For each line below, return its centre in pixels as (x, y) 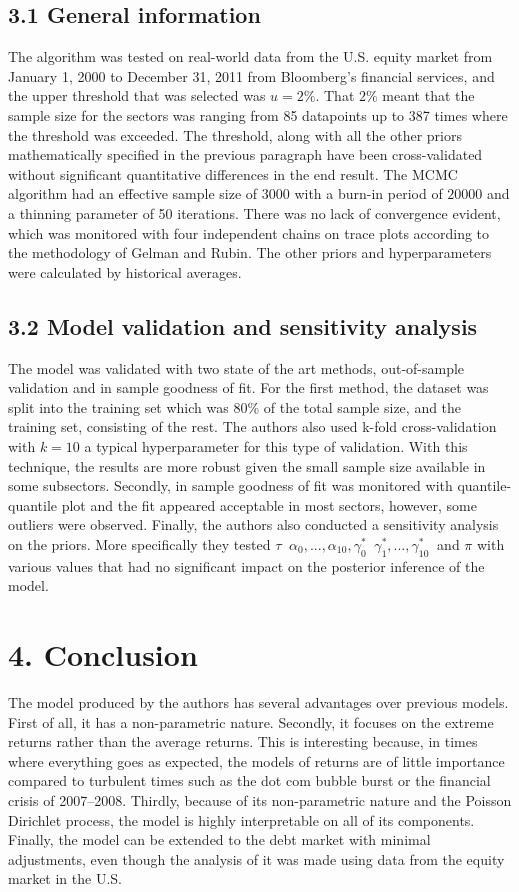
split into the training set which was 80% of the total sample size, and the (235, 406)
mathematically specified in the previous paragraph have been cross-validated (245, 154)
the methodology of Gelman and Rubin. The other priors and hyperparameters (250, 252)
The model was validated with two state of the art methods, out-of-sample (236, 367)
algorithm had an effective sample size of (133, 193)
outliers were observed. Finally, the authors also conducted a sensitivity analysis (253, 524)
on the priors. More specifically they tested (139, 543)
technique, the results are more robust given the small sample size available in (247, 465)
